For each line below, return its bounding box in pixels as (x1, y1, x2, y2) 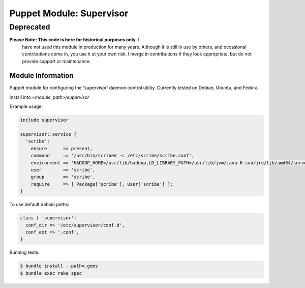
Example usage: (9, 103, 43, 109)
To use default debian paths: (9, 201, 70, 208)
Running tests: (9, 249, 40, 255)
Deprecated (9, 22, 50, 32)
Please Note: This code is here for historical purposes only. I (9, 37, 140, 43)
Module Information (9, 71, 74, 80)
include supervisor (20, 117, 69, 123)
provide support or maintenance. (22, 58, 91, 64)
